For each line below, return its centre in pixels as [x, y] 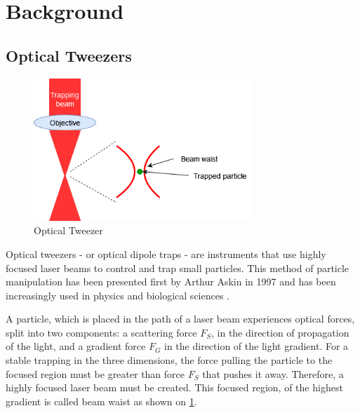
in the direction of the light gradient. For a [256, 346]
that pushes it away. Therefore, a [273, 373]
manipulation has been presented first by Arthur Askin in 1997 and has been [171, 282]
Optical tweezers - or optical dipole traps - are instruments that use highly [166, 253]
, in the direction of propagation [280, 332]
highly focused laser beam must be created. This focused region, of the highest [174, 387]
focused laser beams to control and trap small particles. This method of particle [178, 268]
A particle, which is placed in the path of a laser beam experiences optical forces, [180, 319]
